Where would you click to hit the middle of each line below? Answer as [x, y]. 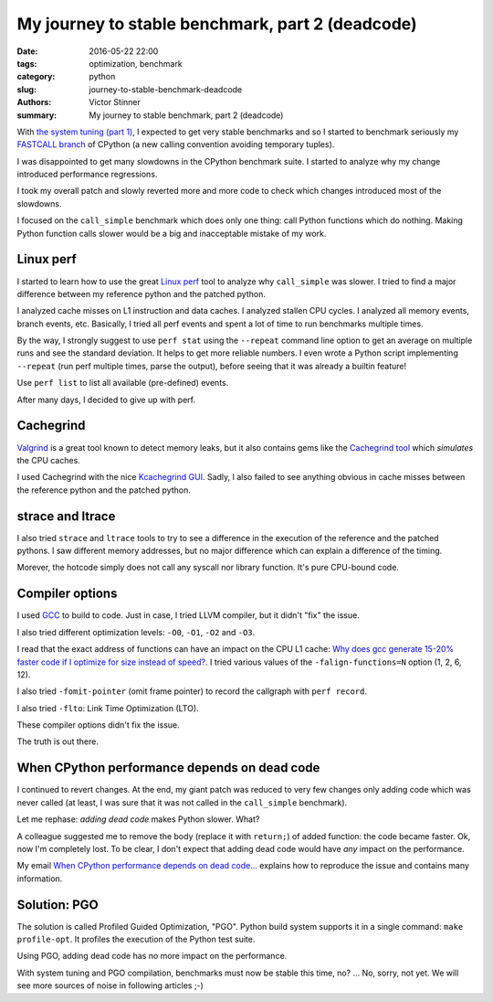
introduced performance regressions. [87, 175]
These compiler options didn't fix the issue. [98, 725]
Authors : [34, 102]
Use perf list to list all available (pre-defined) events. [123, 383]
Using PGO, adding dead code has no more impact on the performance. [152, 956]
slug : [26, 89]
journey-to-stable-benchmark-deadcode [166, 89]
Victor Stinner [115, 102]
